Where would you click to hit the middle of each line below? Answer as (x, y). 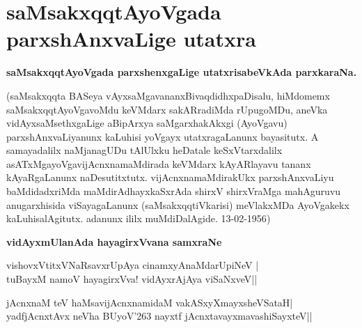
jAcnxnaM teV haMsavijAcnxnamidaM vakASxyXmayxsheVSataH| (150, 302)
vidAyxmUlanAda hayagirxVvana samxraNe (114, 241)
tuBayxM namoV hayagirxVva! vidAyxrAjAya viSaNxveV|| (132, 279)
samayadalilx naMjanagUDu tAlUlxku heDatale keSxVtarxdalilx (144, 150)
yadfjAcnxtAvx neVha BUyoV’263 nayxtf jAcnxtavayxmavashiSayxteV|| (159, 316)
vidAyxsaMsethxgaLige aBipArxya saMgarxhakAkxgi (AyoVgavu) (147, 123)
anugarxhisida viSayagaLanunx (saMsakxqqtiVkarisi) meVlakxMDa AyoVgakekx (178, 204)
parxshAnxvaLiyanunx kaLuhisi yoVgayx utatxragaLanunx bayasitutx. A (163, 136)
